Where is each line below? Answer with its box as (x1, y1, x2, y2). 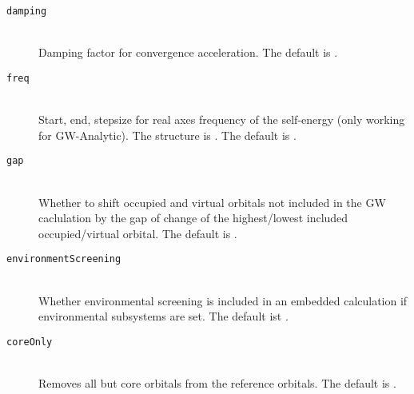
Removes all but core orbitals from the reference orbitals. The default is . (38, 375, 396, 391)
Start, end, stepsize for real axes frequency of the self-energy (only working (38, 111, 405, 128)
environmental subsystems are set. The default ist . (38, 308, 289, 324)
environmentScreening (6, 253, 121, 265)
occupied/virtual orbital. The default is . (38, 225, 237, 241)
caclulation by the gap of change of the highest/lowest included (38, 209, 348, 226)
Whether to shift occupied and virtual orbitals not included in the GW (38, 193, 386, 210)
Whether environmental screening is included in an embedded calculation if (38, 292, 408, 308)
